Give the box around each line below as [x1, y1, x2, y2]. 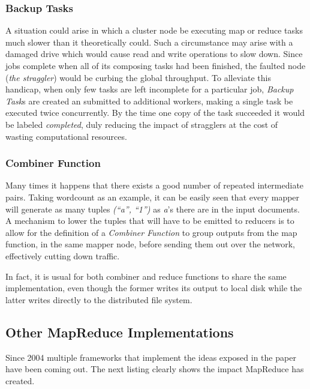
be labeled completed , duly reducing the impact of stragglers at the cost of [5, 118, 278, 130]
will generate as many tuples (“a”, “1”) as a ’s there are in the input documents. [5, 202, 300, 215]
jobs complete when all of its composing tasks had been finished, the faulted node [5, 59, 306, 71]
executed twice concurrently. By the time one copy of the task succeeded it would [5, 106, 305, 119]
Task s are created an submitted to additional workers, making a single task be [5, 94, 293, 107]
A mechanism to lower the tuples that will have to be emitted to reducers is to [5, 214, 294, 227]
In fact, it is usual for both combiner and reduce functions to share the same [5, 270, 287, 282]
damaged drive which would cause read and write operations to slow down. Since [5, 47, 303, 60]
